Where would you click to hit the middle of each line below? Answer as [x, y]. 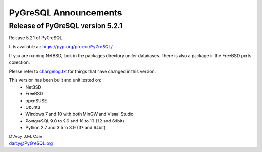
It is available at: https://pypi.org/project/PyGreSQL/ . [61, 46]
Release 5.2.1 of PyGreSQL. [36, 38]
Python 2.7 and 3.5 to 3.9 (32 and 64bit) [65, 128]
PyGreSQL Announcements [65, 13]
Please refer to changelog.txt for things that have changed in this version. [82, 71]
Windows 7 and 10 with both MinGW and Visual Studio [80, 114]
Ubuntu [33, 107]
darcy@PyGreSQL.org [31, 143]
